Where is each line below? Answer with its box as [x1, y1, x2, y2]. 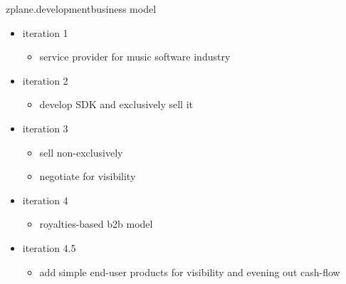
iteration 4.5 [22, 240, 76, 255]
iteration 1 [22, 25, 68, 40]
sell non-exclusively [39, 144, 123, 159]
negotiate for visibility [39, 169, 136, 184]
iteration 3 [22, 120, 68, 135]
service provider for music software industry [39, 49, 231, 64]
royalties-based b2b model [39, 216, 153, 231]
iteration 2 [22, 73, 68, 88]
